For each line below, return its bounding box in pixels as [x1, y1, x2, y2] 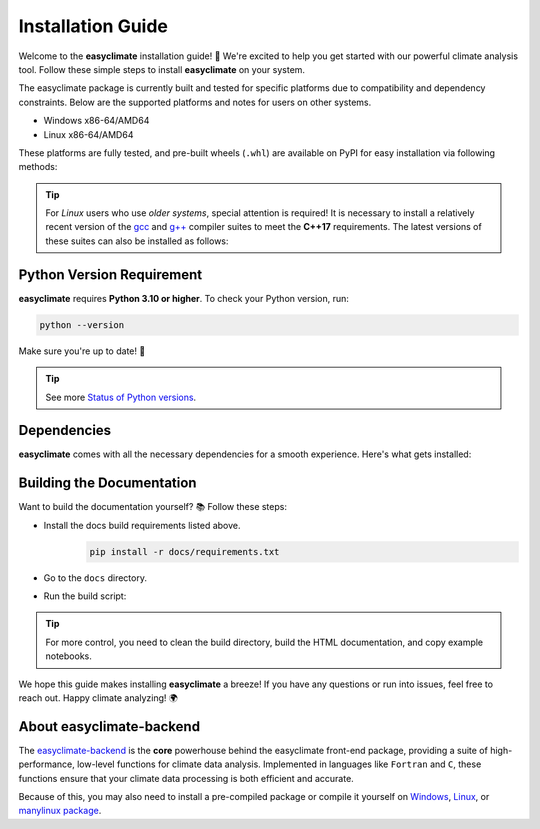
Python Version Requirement [18, 266, 203, 283]
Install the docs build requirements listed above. [43, 519, 241, 531]
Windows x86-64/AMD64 [43, 115, 150, 127]
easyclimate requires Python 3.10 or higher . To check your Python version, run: [18, 292, 350, 304]
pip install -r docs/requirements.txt [89, 546, 280, 557]
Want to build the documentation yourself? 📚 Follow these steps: [18, 501, 287, 513]
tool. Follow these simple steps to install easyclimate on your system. [18, 63, 305, 75]
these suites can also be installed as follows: [45, 235, 229, 247]
